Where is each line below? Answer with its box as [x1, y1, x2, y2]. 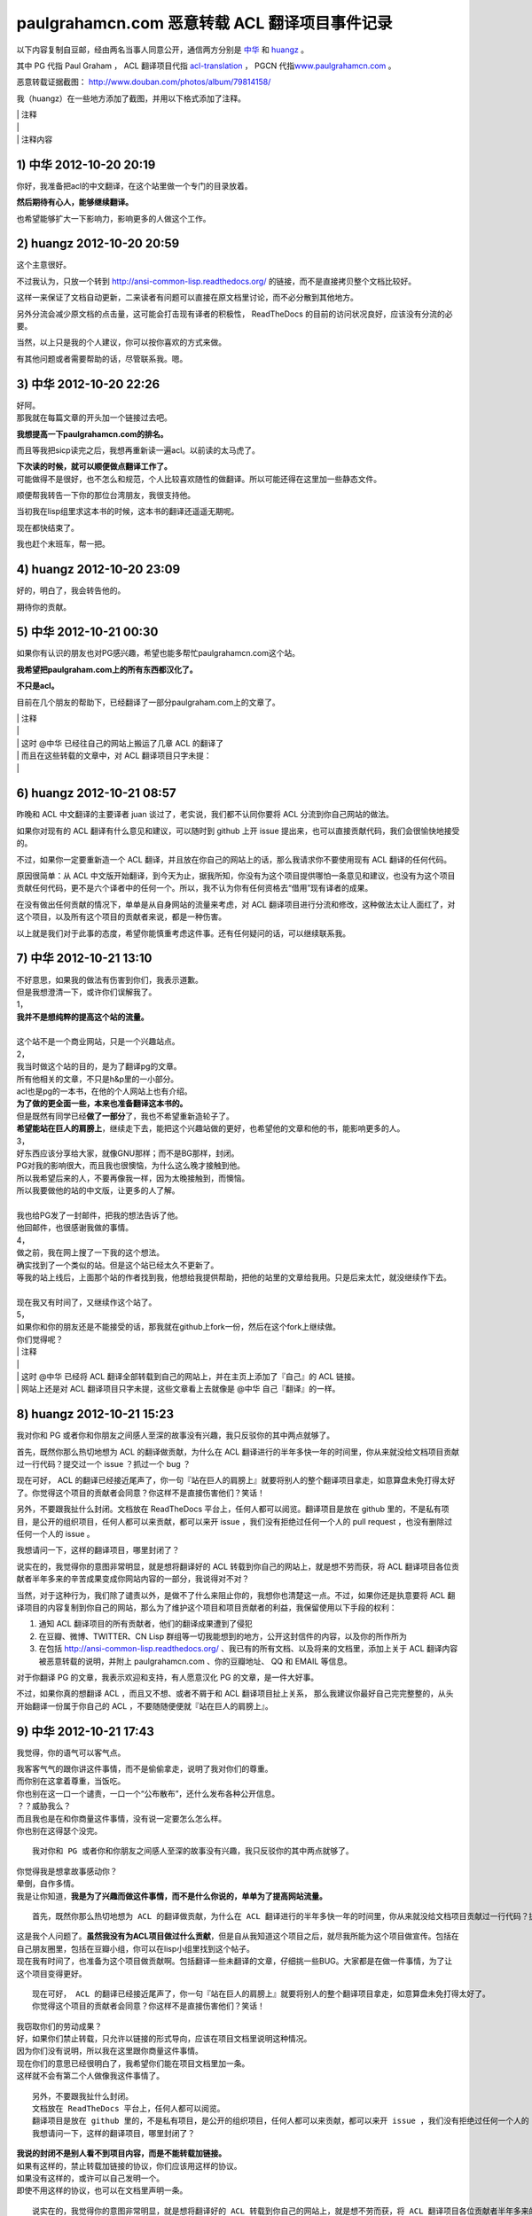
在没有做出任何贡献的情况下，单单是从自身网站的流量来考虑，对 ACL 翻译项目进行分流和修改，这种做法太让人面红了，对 [16, 899, 456, 909]
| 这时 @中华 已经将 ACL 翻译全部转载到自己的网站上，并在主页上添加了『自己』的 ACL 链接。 [16, 1371, 360, 1382]
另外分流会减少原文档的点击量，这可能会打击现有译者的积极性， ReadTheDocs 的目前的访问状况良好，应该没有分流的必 [16, 308, 453, 319]
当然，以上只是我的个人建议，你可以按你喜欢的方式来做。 [16, 337, 226, 347]
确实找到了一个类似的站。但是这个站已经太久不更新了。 [16, 1260, 219, 1270]
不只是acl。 [16, 681, 59, 691]
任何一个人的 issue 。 [16, 1529, 95, 1540]
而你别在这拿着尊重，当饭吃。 [16, 1775, 126, 1786]
